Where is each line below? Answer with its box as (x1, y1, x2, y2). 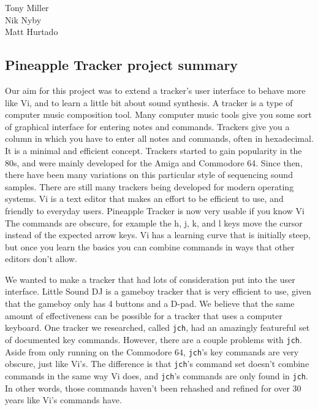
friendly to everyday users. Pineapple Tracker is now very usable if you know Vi (5, 204, 305, 217)
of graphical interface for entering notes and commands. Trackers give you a (5, 120, 290, 133)
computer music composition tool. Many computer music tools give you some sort (5, 108, 312, 121)
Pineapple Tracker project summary (5, 55, 238, 74)
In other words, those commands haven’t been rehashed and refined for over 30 (5, 381, 301, 394)
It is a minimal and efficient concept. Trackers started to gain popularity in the (5, 144, 302, 157)
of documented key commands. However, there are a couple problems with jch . (5, 333, 302, 346)
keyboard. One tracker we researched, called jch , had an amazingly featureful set (5, 321, 310, 334)
